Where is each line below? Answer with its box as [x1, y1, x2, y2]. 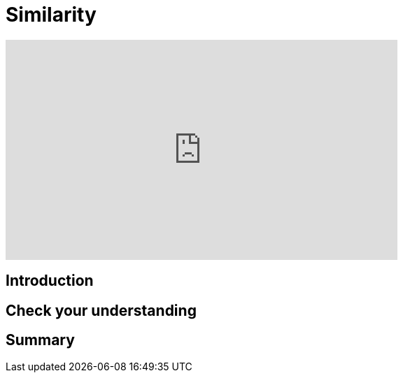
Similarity [6, 3, 97, 27]
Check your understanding [6, 301, 197, 319]
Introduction [6, 272, 94, 290]
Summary [6, 331, 75, 349]
